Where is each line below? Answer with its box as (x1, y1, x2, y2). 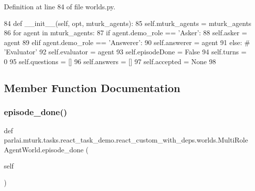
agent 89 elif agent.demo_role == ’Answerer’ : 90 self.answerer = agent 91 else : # (4, 37, 251, 47)
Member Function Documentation (4, 80, 181, 95)
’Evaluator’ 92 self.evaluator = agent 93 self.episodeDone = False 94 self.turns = (4, 47, 247, 57)
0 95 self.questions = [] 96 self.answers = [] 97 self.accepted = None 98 (4, 56, 216, 66)
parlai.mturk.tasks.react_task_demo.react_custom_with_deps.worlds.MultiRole (4, 135, 248, 145)
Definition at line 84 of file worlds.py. (4, 1, 115, 11)
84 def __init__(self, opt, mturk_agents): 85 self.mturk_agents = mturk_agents (4, 18, 252, 28)
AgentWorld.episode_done (4, 144, 84, 154)
